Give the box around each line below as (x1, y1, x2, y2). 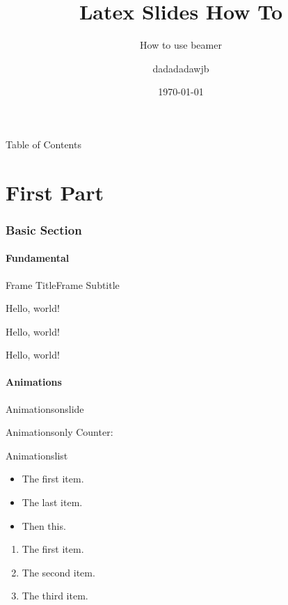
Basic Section (6, 221, 82, 238)
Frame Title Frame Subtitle (6, 277, 120, 292)
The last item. (22, 495, 83, 510)
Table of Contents (6, 136, 81, 151)
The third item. (22, 588, 88, 603)
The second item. (22, 565, 95, 579)
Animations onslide (6, 401, 84, 416)
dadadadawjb (152, 61, 209, 75)
